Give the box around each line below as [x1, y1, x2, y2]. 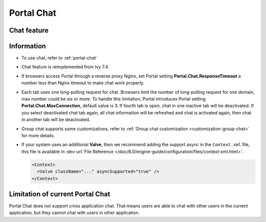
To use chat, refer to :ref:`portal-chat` [21, 55, 98, 61]
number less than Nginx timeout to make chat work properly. [21, 80, 145, 86]
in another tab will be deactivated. [21, 116, 91, 123]
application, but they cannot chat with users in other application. [9, 210, 140, 216]
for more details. [21, 132, 55, 138]
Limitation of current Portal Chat [9, 190, 110, 198]
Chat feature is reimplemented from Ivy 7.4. [21, 64, 109, 70]
